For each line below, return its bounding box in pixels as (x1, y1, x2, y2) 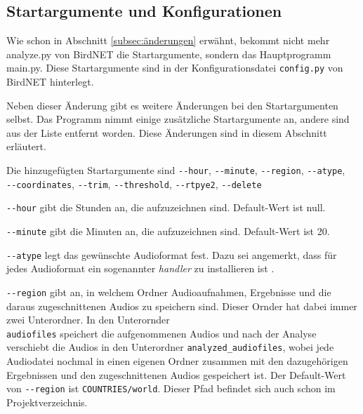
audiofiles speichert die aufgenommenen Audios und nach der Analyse (6, 326, 317, 340)
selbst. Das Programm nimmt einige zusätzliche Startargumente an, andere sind (6, 112, 350, 126)
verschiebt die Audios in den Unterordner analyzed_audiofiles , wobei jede (6, 340, 334, 354)
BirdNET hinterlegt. (6, 74, 94, 89)
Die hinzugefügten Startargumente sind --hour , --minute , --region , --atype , (6, 163, 345, 178)
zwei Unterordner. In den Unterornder (6, 312, 170, 327)
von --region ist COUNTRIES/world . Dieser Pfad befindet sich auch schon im (6, 381, 336, 396)
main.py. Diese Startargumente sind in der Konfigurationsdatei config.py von (6, 60, 343, 75)
